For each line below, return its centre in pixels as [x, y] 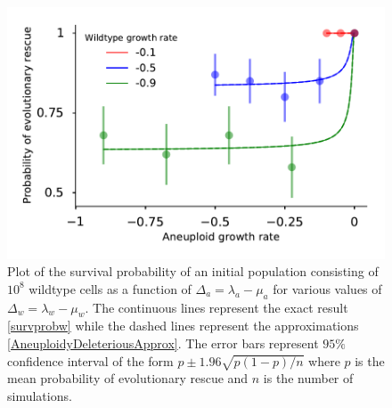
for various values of [327, 288]
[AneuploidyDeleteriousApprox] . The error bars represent [163, 343]
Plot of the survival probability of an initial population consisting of [193, 271]
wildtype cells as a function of [110, 288]
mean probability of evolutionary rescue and [128, 378]
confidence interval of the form [90, 360]
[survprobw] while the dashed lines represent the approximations [183, 326]
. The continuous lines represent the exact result [216, 307]
